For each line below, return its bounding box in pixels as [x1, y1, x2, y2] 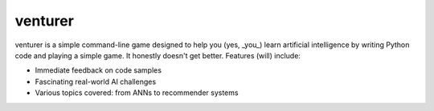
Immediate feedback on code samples [35, 65, 162, 75]
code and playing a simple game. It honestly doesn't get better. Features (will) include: [14, 50, 301, 60]
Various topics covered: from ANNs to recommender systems [35, 88, 239, 97]
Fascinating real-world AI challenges [35, 77, 157, 86]
